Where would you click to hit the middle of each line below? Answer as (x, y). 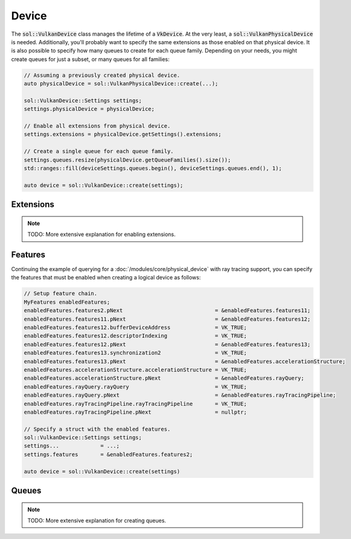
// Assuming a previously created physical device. (102, 75)
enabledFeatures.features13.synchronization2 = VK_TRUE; (135, 353)
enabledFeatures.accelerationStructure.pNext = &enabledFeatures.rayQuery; (164, 378)
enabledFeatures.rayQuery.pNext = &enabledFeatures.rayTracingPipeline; (180, 395)
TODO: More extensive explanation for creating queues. (97, 521)
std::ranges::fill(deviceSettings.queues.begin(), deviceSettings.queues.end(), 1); (153, 168)
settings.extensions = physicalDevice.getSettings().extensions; (123, 134)
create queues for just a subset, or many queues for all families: (90, 59)
